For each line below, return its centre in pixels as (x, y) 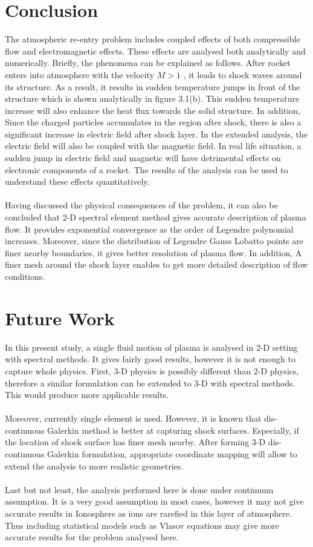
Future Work (60, 318)
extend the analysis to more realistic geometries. (94, 466)
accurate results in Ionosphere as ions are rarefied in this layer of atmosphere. (148, 513)
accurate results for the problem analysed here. (92, 537)
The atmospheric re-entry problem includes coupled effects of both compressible (153, 39)
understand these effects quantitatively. (77, 181)
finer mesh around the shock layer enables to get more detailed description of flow (156, 264)
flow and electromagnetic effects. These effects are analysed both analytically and (155, 51)
